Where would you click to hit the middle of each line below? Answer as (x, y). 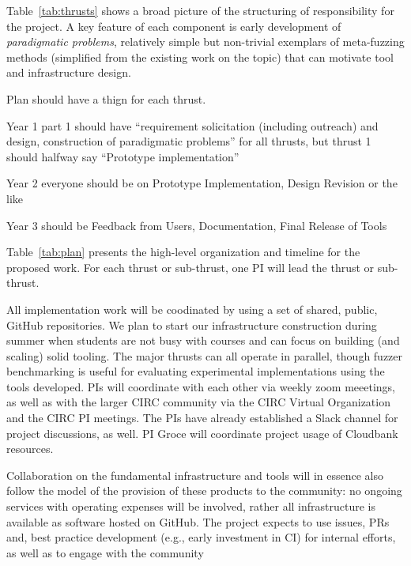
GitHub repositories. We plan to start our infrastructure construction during (192, 325)
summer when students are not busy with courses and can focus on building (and (203, 340)
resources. (30, 449)
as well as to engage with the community (105, 552)
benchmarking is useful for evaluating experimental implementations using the (196, 371)
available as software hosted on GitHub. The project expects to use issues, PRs (198, 521)
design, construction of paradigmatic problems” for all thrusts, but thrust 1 (189, 141)
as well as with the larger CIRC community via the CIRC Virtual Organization (198, 402)
